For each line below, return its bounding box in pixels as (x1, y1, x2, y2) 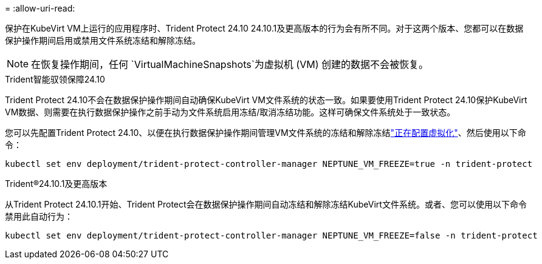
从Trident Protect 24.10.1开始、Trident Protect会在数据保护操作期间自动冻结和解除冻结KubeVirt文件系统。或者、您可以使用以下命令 (5, 199, 527, 209)
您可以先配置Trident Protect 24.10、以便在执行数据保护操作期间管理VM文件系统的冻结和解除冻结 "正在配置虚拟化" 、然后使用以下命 (5, 127, 526, 138)
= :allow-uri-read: (5, 3, 75, 13)
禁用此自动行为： (5, 211, 73, 222)
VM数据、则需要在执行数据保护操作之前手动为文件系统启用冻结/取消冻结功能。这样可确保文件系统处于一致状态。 (5, 107, 456, 117)
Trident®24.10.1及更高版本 (5, 178, 108, 189)
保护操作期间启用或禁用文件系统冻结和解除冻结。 (5, 35, 201, 46)
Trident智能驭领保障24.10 (5, 74, 105, 84)
